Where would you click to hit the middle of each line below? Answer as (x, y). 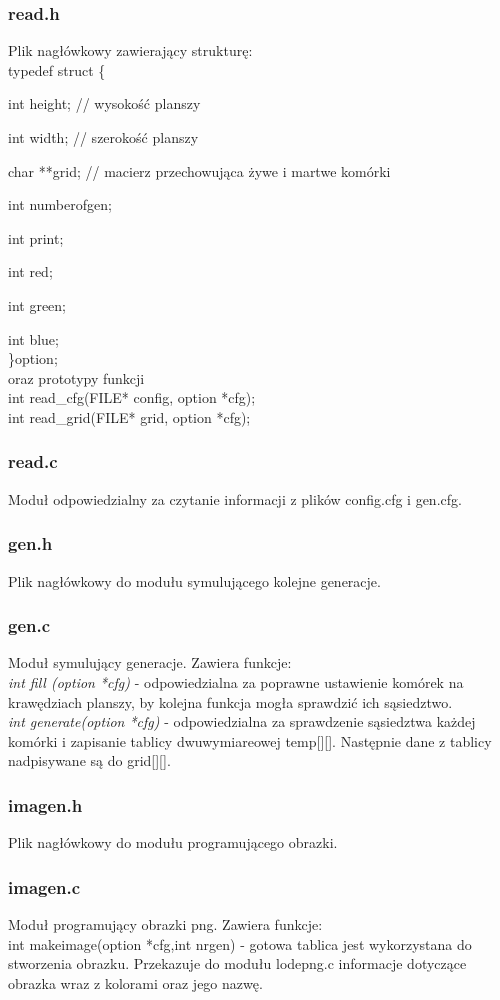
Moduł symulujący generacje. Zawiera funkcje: (150, 662)
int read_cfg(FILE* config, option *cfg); (132, 397)
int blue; (33, 338)
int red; (30, 271)
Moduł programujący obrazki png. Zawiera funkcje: (165, 923)
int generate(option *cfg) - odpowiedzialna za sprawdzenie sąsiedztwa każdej (242, 721)
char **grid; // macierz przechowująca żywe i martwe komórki (199, 170)
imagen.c (44, 886)
